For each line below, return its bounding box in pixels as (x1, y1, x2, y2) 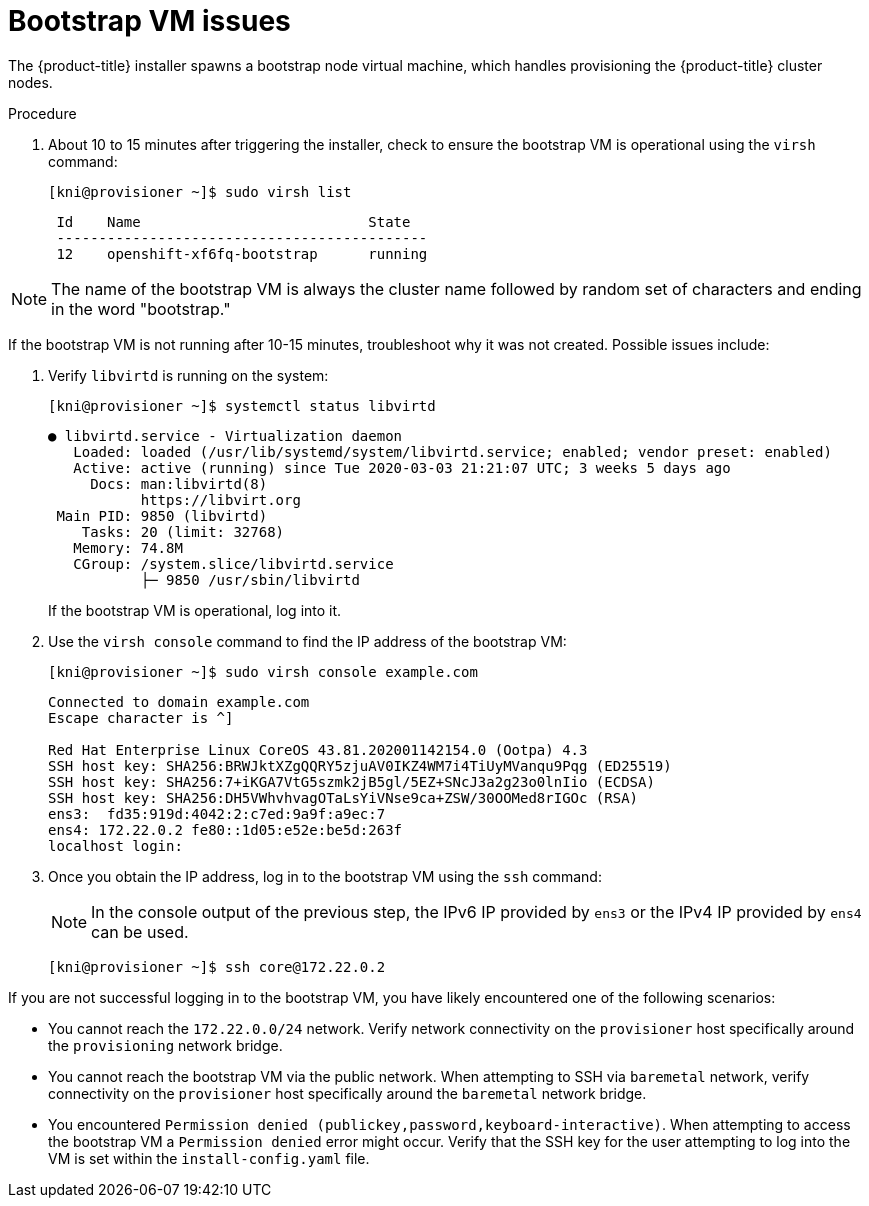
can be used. (91, 921, 189, 942)
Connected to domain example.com (48, 693, 310, 710)
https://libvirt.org (140, 491, 301, 508)
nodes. (8, 73, 53, 91)
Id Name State (56, 213, 411, 230)
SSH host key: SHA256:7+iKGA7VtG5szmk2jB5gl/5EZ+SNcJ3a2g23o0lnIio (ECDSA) (48, 773, 655, 790)
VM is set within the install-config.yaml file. (48, 1149, 370, 1167)
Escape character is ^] (48, 709, 234, 726)
